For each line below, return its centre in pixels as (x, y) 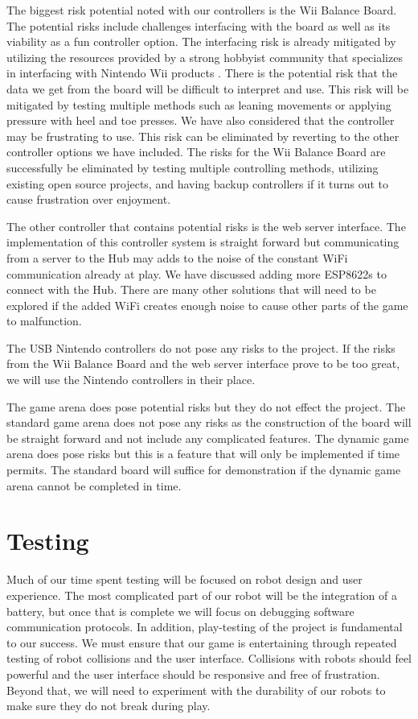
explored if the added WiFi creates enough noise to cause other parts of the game (207, 305)
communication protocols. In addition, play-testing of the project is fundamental (205, 627)
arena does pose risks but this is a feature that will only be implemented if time (203, 454)
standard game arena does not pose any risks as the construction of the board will (209, 422)
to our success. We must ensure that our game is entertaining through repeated (202, 642)
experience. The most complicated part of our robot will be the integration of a (202, 595)
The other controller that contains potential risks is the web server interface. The (206, 226)
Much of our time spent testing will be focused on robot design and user (184, 579)
